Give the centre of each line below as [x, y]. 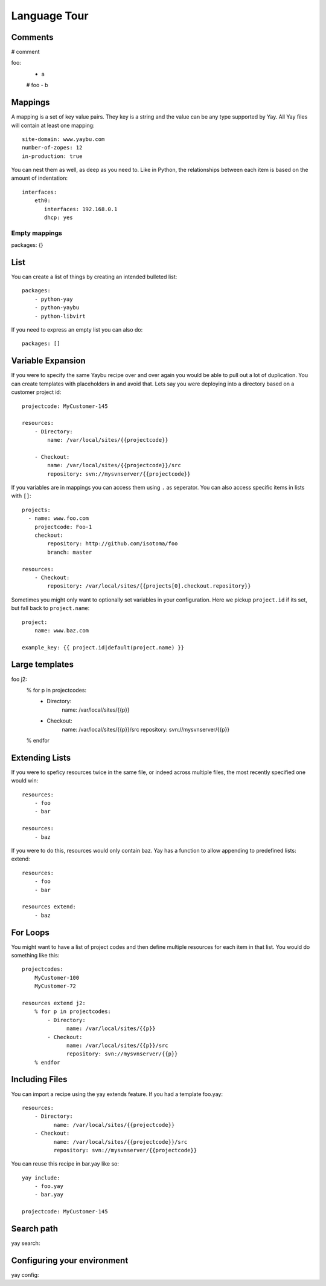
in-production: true [52, 156]
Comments [32, 37]
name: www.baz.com [62, 630]
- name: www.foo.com [59, 518]
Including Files [39, 1079]
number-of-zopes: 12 [52, 148]
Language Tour [50, 16]
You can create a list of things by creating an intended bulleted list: [94, 277]
